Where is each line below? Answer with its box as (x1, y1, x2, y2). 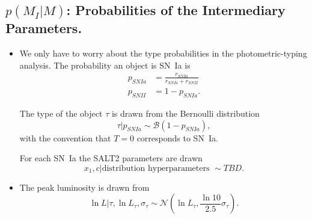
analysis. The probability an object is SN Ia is (19, 58, 191, 71)
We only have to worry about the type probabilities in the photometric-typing (19, 46, 307, 59)
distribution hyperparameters (102, 164, 210, 173)
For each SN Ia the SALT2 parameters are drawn (19, 152, 203, 164)
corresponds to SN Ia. (136, 131, 218, 144)
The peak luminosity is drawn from (19, 180, 150, 193)
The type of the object (19, 106, 103, 119)
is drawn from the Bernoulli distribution (111, 106, 260, 119)
